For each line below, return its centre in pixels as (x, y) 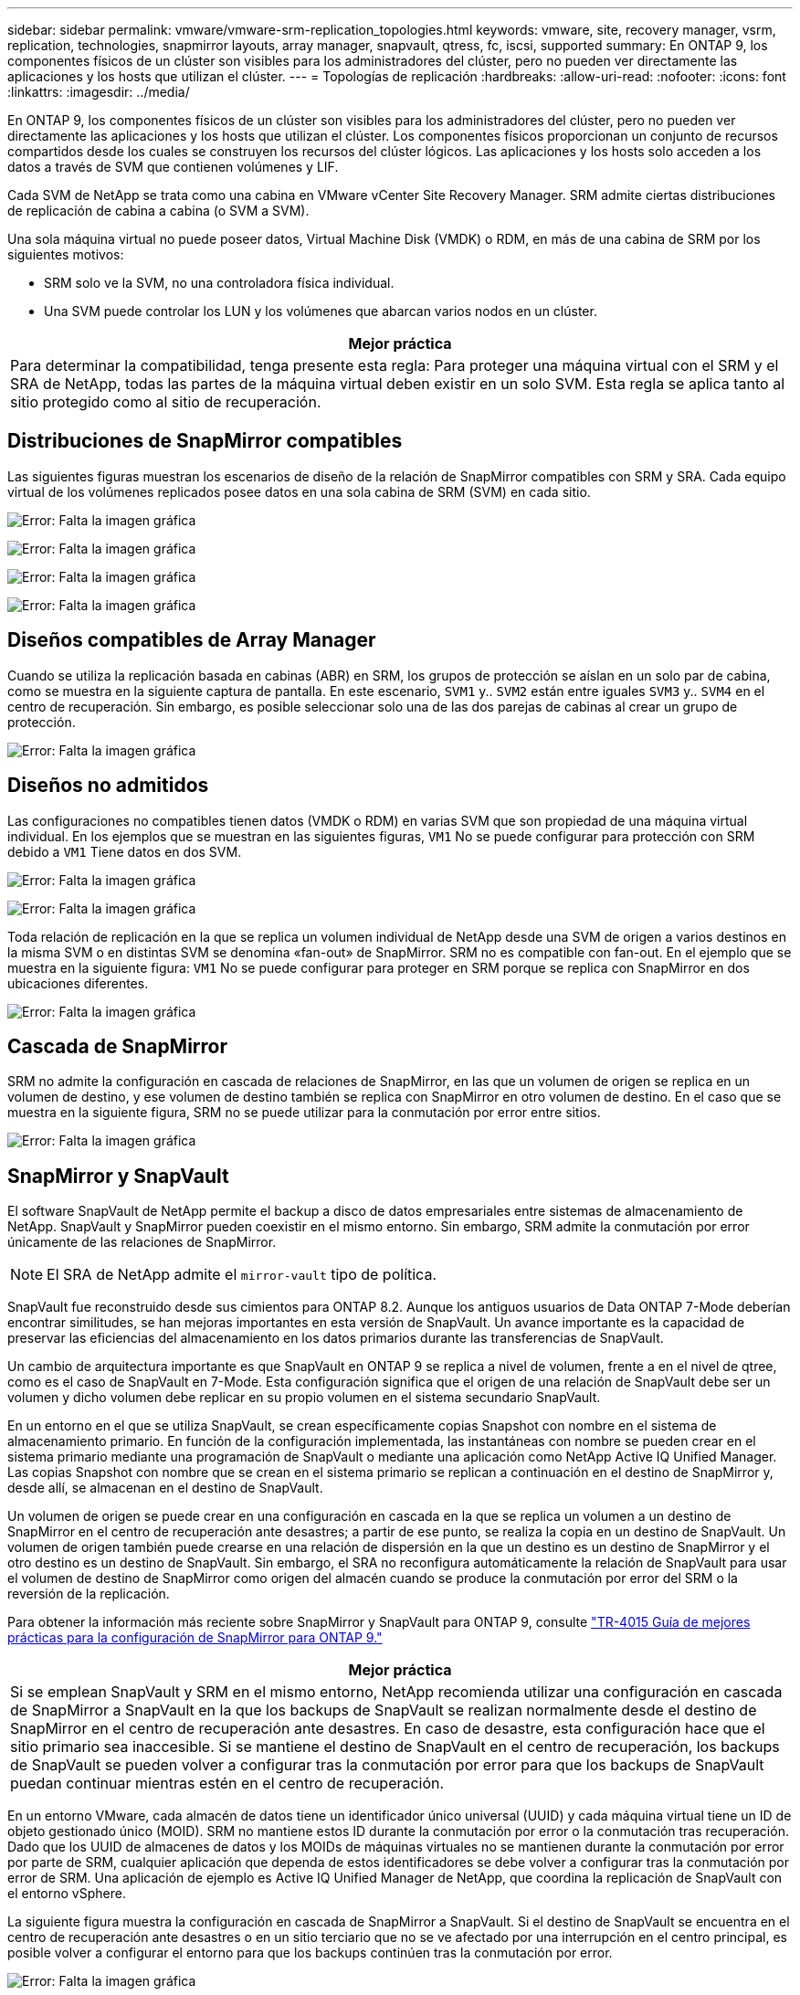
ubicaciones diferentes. (78, 983)
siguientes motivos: (66, 254)
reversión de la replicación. (89, 1594)
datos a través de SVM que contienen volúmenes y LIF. (173, 167)
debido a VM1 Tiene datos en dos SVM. (125, 851)
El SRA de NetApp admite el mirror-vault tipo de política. (242, 1275)
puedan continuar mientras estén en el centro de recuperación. (227, 1784)
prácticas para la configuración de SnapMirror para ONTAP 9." (195, 1638)
